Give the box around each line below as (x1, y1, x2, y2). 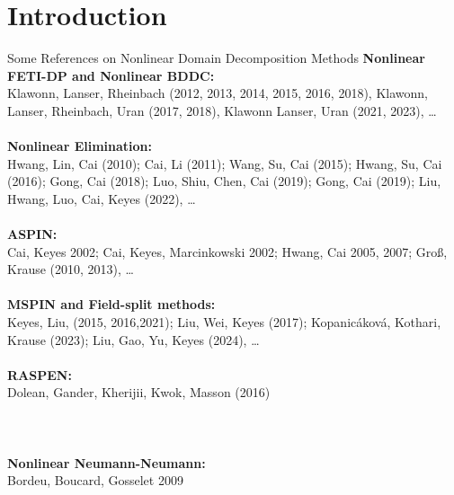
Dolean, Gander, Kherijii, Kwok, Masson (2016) (7, 383, 271, 402)
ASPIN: (7, 225, 58, 243)
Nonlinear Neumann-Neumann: (7, 453, 206, 472)
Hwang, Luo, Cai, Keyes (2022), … (7, 189, 196, 208)
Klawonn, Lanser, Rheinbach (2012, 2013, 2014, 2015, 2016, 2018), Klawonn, (7, 84, 428, 102)
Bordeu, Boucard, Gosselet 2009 (7, 471, 183, 490)
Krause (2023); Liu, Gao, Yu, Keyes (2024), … (7, 330, 260, 349)
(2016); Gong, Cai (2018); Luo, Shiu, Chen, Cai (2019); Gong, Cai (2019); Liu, (7, 172, 441, 190)
